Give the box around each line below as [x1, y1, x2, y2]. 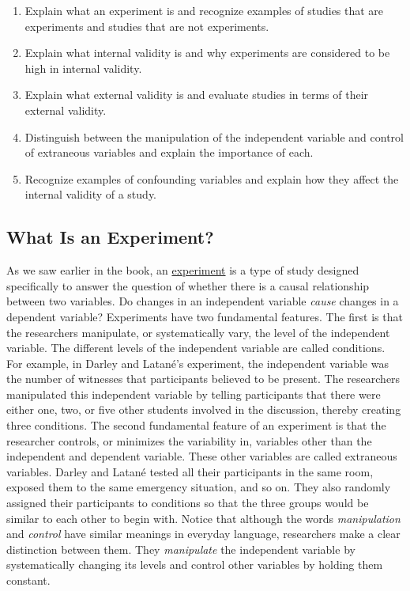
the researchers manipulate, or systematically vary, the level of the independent [6, 324, 390, 340]
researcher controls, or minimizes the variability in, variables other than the [6, 432, 372, 449]
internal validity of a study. [24, 186, 157, 203]
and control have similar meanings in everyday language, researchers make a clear [6, 525, 401, 542]
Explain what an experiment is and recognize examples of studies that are [24, 2, 384, 18]
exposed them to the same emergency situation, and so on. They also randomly [6, 479, 391, 495]
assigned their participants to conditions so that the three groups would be [6, 494, 369, 511]
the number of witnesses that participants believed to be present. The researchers [6, 370, 401, 387]
